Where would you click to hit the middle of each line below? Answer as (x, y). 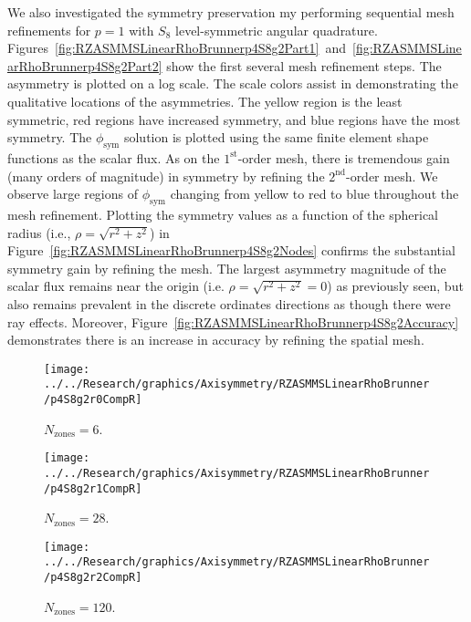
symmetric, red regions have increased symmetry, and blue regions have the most (234, 119)
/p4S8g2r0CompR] (93, 399)
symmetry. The (50, 137)
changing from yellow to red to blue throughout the (314, 194)
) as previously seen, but (395, 286)
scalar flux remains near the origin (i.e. (116, 286)
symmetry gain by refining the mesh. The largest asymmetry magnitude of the (227, 268)
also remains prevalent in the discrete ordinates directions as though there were (229, 303)
